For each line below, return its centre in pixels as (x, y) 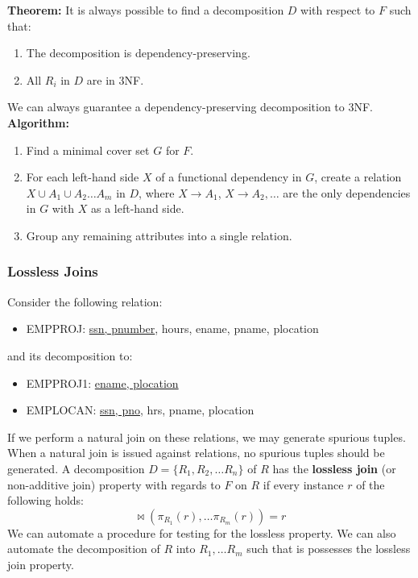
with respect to (338, 10)
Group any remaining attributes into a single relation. (159, 235)
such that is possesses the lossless (329, 549)
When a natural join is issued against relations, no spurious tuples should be (196, 453)
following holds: (46, 500)
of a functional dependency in (229, 177)
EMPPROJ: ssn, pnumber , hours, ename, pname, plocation (172, 329)
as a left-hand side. (137, 208)
